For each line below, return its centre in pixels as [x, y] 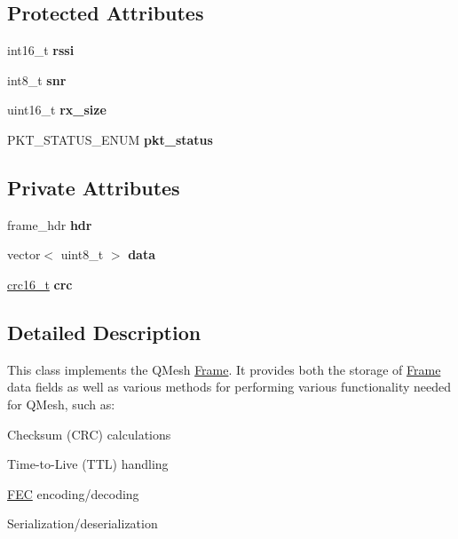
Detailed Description [104, 332]
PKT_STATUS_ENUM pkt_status [110, 139]
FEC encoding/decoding [73, 493]
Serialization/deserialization [83, 523]
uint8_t [82, 254]
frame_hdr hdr [50, 224]
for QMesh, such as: [61, 404]
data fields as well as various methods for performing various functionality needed [229, 387]
